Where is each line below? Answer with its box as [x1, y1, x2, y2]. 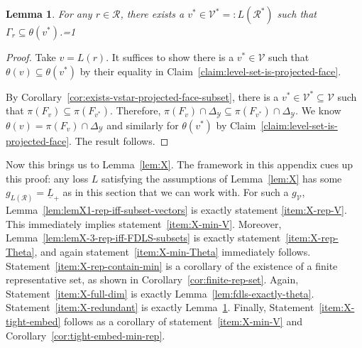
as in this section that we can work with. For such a [62, 185, 289, 200]
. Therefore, [110, 103, 161, 118]
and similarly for [106, 117, 179, 132]
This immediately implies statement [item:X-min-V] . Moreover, [6, 216, 282, 231]
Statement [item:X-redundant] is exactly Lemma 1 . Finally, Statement [6, 300, 314, 315]
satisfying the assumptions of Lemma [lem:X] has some [102, 170, 342, 185]
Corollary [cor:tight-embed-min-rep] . [6, 327, 165, 342]
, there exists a [120, 6, 185, 21]
